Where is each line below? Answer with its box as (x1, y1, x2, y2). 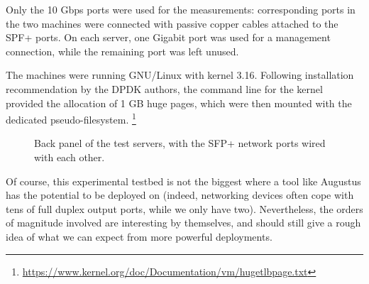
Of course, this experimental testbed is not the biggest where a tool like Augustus (6, 173, 361, 188)
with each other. (34, 150, 105, 164)
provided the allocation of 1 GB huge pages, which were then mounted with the (6, 95, 352, 110)
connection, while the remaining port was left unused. (6, 43, 239, 58)
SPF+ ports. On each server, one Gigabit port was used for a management (6, 30, 331, 45)
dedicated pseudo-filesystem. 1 (6, 110, 136, 126)
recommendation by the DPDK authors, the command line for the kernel (6, 81, 323, 96)
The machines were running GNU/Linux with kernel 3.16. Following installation (6, 67, 354, 82)
